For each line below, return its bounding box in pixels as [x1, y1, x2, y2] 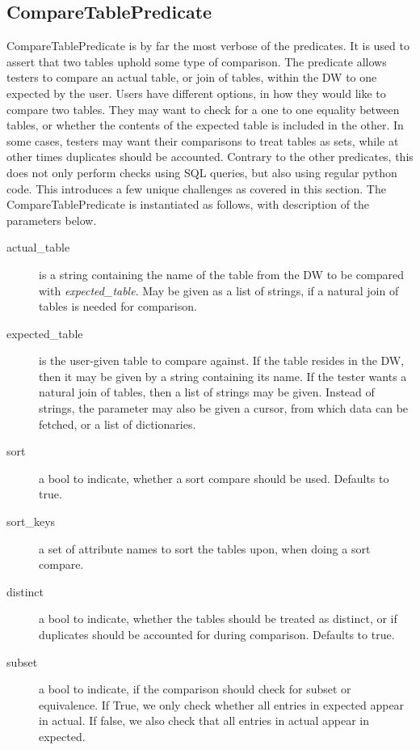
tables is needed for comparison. [39, 298, 197, 315]
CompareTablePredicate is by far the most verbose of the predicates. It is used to [6, 37, 409, 54]
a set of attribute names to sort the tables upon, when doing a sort [39, 540, 371, 557]
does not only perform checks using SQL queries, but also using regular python [6, 163, 397, 180]
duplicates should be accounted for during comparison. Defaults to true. [39, 626, 395, 643]
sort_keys [6, 513, 56, 530]
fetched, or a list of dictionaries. [39, 415, 196, 432]
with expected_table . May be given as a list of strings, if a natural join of [39, 282, 399, 299]
